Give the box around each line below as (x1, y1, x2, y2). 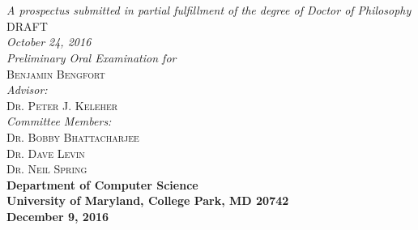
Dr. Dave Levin (6, 144, 85, 161)
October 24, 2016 (6, 33, 92, 50)
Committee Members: (6, 113, 112, 130)
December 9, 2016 (6, 207, 109, 224)
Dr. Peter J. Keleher (6, 96, 118, 113)
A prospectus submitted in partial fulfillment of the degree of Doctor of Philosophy (6, 2, 412, 19)
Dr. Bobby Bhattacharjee (6, 128, 139, 145)
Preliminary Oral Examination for (6, 49, 177, 66)
